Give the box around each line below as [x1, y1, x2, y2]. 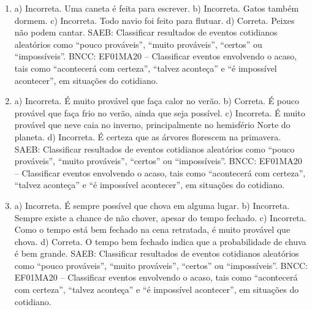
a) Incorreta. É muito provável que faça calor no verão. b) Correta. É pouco [14, 94, 300, 107]
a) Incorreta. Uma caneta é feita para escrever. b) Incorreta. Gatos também [14, 2, 299, 14]
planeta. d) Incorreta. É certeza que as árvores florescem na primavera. [14, 130, 281, 143]
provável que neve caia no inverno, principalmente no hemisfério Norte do [14, 118, 291, 131]
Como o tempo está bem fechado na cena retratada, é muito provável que [14, 223, 291, 236]
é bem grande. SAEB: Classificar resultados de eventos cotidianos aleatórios [14, 247, 299, 260]
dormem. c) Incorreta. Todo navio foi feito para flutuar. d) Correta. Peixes [14, 13, 295, 26]
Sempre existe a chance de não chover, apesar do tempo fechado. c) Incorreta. [14, 211, 306, 224]
